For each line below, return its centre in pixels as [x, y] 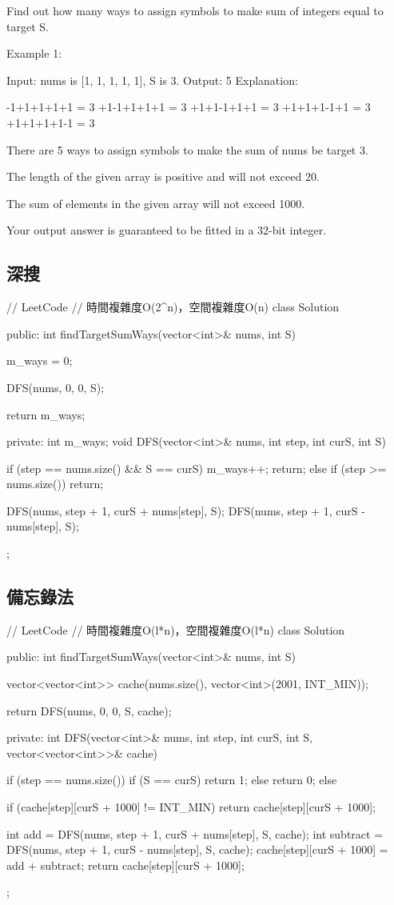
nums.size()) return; [55, 484]
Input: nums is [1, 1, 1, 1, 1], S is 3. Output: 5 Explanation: [152, 80]
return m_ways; [46, 414]
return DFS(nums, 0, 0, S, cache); [89, 710]
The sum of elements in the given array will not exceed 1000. [156, 203]
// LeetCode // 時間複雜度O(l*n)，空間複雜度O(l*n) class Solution [176, 629]
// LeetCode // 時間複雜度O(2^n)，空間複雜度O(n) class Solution [173, 307]
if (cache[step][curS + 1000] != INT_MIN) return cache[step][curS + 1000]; [191, 807]
